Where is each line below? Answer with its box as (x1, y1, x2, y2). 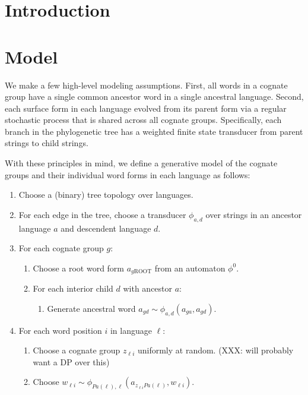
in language (110, 324, 152, 336)
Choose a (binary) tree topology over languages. (18, 188, 193, 201)
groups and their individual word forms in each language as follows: (5, 168, 250, 181)
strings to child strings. (5, 137, 88, 149)
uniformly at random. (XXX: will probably (137, 344, 294, 356)
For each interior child (33, 282, 113, 295)
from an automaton (154, 261, 226, 274)
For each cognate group (18, 242, 104, 254)
